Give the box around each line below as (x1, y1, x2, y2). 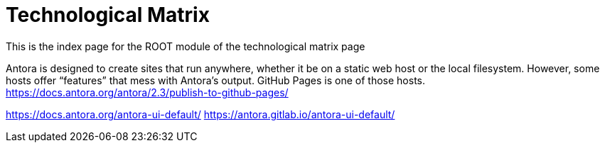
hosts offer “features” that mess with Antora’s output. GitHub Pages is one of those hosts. (6, 74, 426, 86)
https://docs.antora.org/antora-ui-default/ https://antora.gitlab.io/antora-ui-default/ (6, 108, 395, 120)
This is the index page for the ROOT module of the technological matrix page (6, 40, 365, 52)
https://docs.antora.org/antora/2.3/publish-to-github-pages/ (6, 86, 289, 98)
